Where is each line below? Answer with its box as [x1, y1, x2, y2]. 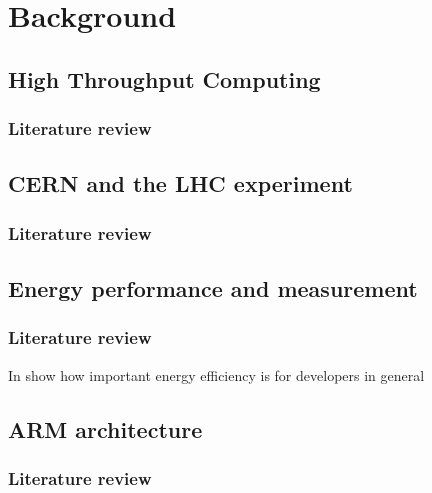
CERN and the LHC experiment [8, 168, 353, 199]
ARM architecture [8, 413, 203, 444]
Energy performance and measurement [8, 273, 418, 304]
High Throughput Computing [8, 63, 321, 94]
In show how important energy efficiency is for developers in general [8, 364, 425, 385]
